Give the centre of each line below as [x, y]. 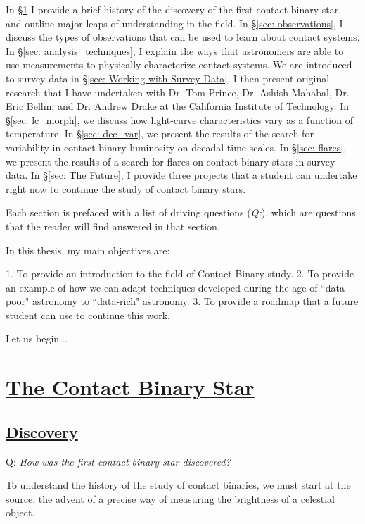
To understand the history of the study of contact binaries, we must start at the [178, 485]
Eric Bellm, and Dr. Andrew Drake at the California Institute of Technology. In [177, 106]
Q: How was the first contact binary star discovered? [118, 461]
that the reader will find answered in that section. [113, 226]
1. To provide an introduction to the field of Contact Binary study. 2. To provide [180, 274]
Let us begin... [37, 338]
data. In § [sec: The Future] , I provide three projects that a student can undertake [181, 175]
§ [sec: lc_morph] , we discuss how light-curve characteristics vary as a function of [179, 119]
